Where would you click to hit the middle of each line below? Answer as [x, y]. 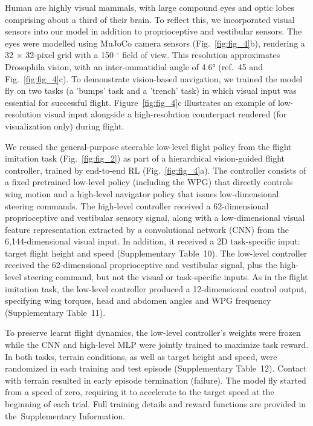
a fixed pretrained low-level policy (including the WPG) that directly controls [149, 182]
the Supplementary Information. [65, 415]
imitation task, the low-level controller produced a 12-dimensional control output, [156, 288]
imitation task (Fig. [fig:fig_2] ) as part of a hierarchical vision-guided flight [145, 158]
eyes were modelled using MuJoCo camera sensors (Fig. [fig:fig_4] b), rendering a [155, 43]
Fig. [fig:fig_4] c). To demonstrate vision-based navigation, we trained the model [154, 78]
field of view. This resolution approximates [201, 55]
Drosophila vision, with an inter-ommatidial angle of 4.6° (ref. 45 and [134, 66]
